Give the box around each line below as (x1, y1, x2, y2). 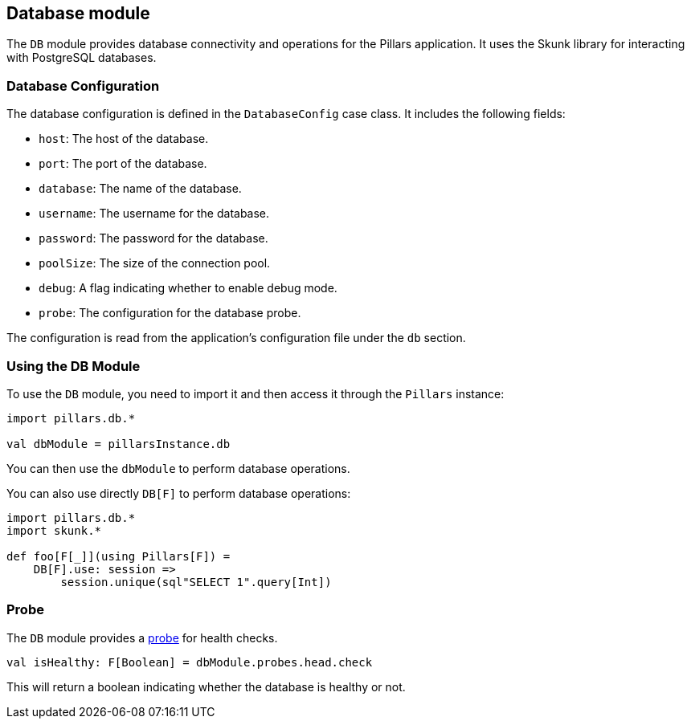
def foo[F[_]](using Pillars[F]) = (6, 549, 231, 563)
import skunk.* (6, 523, 102, 537)
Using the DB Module (6, 357, 141, 374)
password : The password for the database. (39, 231, 268, 246)
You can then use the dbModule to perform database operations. (6, 461, 350, 475)
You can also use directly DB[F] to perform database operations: (6, 486, 351, 500)
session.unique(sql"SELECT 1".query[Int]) (60, 575, 332, 589)
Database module (6, 3, 150, 23)
